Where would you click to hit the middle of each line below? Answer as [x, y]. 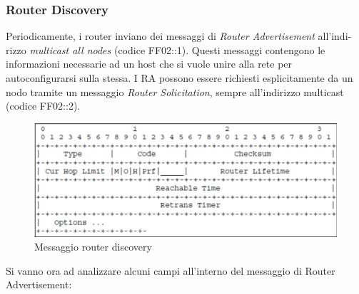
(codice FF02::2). [43, 106]
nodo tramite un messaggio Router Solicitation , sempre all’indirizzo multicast [175, 91]
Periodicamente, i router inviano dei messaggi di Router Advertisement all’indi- [179, 36]
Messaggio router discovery [93, 247]
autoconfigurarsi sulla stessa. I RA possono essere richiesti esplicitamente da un [179, 78]
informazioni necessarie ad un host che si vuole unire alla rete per [149, 64]
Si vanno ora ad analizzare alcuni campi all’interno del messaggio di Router [171, 270]
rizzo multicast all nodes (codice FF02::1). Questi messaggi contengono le [166, 49]
